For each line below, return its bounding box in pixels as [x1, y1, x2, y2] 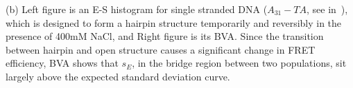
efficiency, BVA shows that [6, 56, 119, 70]
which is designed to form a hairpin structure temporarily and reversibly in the [6, 15, 342, 30]
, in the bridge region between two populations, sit [132, 56, 347, 70]
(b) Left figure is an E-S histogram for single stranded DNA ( [6, 2, 268, 16]
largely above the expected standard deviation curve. [6, 69, 230, 83]
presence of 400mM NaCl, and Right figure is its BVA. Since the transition [6, 29, 324, 43]
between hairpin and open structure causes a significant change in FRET [6, 42, 316, 56]
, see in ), [307, 2, 348, 16]
